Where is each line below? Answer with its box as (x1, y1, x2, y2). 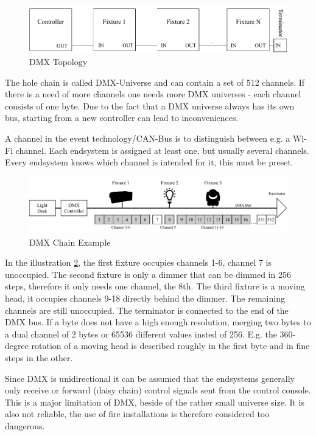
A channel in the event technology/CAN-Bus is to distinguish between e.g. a (5, 132, 290, 145)
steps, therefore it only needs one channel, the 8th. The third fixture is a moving (5, 280, 305, 292)
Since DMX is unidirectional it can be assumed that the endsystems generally (5, 372, 295, 384)
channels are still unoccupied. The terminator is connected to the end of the (5, 303, 289, 316)
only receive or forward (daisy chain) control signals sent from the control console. (5, 384, 311, 396)
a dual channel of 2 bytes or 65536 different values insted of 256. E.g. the (5, 327, 277, 340)
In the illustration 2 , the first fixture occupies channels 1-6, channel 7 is (5, 256, 272, 269)
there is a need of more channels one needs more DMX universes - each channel (5, 88, 301, 100)
